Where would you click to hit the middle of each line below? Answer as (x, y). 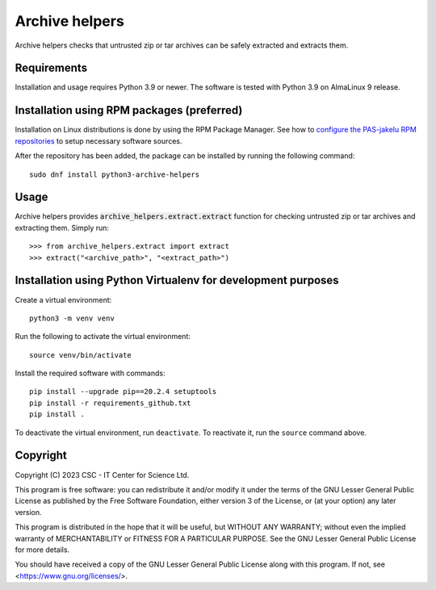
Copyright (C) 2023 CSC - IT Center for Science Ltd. (102, 475)
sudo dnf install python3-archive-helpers (115, 174)
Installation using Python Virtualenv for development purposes (177, 280)
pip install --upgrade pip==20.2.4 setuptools (123, 392)
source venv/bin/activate (81, 355)
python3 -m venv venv (72, 318)
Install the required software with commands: (90, 373)
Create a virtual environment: (63, 299)
